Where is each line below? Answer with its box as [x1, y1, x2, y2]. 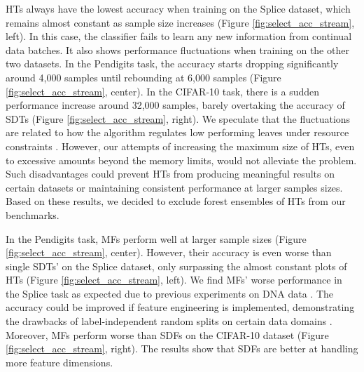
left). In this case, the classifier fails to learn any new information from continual [6, 29, 352, 44]
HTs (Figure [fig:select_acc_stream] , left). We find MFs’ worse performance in [6, 272, 342, 287]
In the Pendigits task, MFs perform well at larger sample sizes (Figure [6, 231, 307, 246]
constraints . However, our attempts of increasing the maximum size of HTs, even [6, 138, 355, 153]
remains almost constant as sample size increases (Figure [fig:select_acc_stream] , [6, 15, 355, 29]
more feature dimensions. [6, 354, 113, 369]
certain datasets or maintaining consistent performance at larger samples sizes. [6, 180, 343, 194]
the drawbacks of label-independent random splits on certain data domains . [6, 314, 332, 328]
